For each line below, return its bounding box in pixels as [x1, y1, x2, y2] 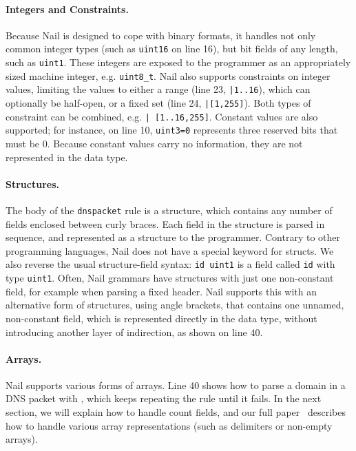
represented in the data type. [6, 149, 128, 164]
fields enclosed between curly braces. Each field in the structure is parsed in [6, 216, 325, 231]
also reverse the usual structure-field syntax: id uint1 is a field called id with [6, 257, 335, 271]
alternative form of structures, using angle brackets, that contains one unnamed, [6, 297, 344, 312]
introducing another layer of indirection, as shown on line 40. [6, 324, 263, 339]
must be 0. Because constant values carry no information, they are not [6, 136, 303, 150]
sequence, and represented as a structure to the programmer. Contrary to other [6, 230, 341, 244]
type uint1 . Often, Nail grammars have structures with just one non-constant [6, 271, 334, 285]
